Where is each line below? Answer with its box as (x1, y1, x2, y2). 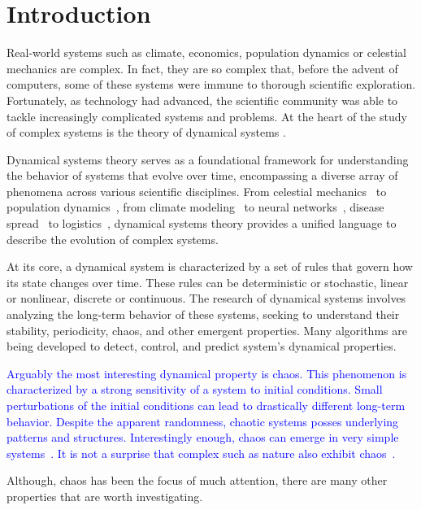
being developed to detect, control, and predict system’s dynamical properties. (7, 338, 397, 355)
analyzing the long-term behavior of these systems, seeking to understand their (7, 306, 400, 323)
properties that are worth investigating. (7, 487, 203, 504)
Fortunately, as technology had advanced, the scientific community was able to (7, 91, 398, 108)
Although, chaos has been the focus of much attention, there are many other (7, 472, 388, 489)
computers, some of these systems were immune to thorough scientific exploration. (7, 76, 416, 93)
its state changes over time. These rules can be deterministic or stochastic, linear (7, 273, 409, 290)
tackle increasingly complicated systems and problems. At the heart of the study (7, 107, 407, 124)
